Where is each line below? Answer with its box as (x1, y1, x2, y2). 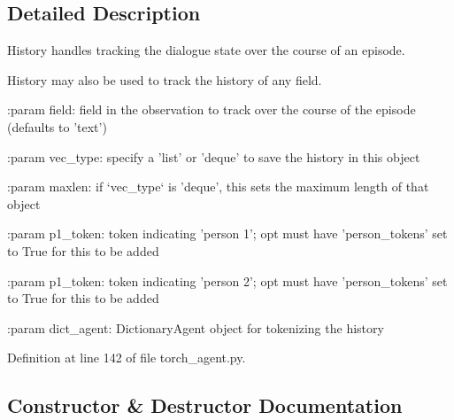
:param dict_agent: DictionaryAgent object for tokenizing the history (7, 318, 384, 337)
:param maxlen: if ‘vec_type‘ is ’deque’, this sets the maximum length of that (7, 177, 429, 196)
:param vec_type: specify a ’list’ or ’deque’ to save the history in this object (7, 147, 420, 166)
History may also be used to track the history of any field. (7, 70, 322, 89)
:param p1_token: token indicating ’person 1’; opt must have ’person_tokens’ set (7, 224, 448, 243)
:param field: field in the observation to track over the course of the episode (7, 100, 416, 119)
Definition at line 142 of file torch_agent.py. (7, 348, 246, 367)
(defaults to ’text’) (7, 117, 107, 136)
